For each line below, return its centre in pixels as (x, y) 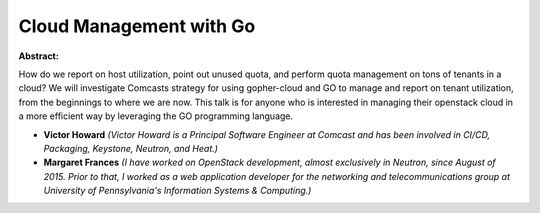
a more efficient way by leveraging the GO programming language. (156, 116)
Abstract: (38, 56)
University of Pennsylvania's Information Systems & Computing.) (177, 191)
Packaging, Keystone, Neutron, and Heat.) (131, 148)
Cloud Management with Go (137, 26)
